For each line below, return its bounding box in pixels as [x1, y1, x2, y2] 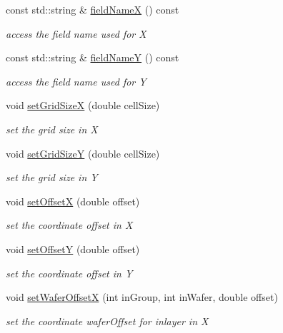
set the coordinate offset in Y [6, 265, 133, 280]
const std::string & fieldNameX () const [6, 2, 179, 16]
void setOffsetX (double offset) [6, 193, 140, 208]
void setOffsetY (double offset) [6, 241, 140, 256]
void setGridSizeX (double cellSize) [6, 98, 160, 113]
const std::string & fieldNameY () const [6, 50, 179, 65]
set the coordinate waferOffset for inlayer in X [6, 313, 209, 328]
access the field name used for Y [6, 73, 147, 88]
